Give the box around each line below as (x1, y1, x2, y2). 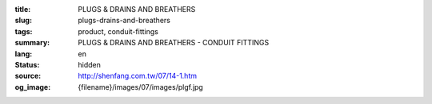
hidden (78, 60, 102, 69)
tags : (14, 26, 33, 36)
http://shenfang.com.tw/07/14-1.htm (78, 71, 198, 81)
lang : (14, 48, 33, 59)
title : (14, 5, 31, 13)
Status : (14, 60, 40, 69)
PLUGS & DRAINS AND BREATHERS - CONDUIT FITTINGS (78, 38, 270, 48)
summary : (14, 38, 50, 48)
